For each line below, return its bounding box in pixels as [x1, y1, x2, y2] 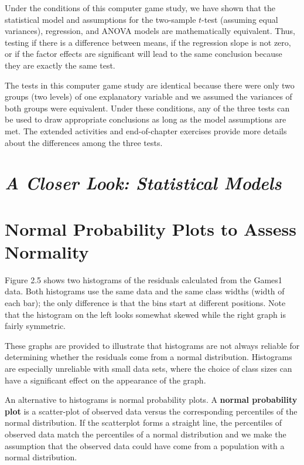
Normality [5, 239, 89, 263]
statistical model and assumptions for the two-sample [5, 13, 196, 25]
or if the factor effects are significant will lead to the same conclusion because [5, 47, 282, 60]
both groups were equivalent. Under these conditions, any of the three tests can [5, 101, 290, 114]
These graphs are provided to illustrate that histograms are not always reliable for [5, 339, 300, 351]
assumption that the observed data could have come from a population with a [5, 439, 285, 452]
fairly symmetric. [5, 320, 66, 332]
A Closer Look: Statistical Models [5, 171, 282, 195]
